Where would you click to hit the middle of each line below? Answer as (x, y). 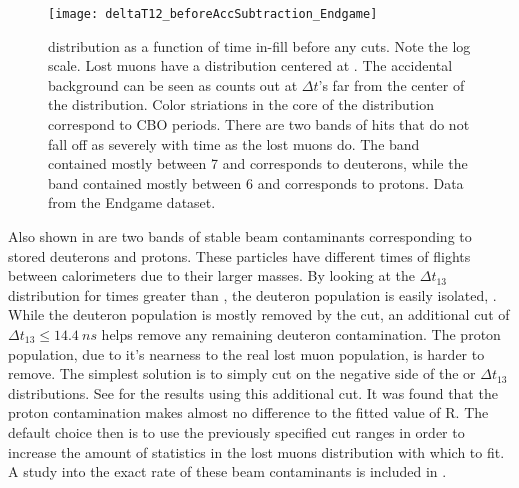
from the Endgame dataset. (132, 202)
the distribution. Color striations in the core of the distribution (241, 104)
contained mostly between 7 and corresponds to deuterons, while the (258, 163)
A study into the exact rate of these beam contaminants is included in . (227, 471)
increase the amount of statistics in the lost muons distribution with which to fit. (256, 451)
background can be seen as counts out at (173, 84)
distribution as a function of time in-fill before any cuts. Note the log (259, 45)
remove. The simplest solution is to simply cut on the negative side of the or (242, 373)
